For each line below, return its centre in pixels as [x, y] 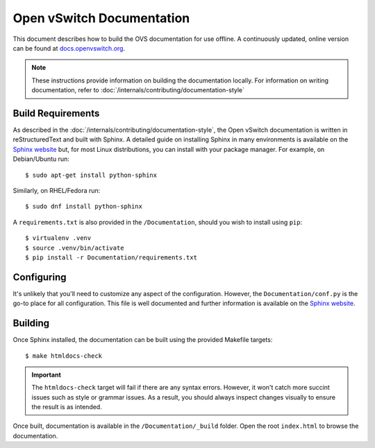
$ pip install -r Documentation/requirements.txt [111, 257]
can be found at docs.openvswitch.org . [69, 48]
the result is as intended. [67, 407]
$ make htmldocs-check [64, 356]
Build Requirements [56, 113]
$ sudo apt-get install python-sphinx [91, 175]
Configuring [40, 277]
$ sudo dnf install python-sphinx [84, 207]
